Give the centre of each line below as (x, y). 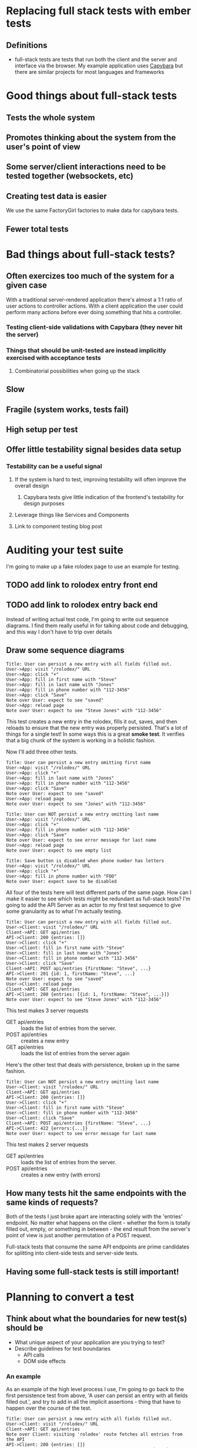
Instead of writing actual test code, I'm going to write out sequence (87, 619)
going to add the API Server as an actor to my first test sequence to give (94, 905)
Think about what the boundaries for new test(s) (96, 1319)
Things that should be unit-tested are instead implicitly (86, 351)
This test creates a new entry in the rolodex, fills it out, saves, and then (92, 721)
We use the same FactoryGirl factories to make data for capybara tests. (93, 210)
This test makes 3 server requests (47, 1010)
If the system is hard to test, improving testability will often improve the (100, 479)
